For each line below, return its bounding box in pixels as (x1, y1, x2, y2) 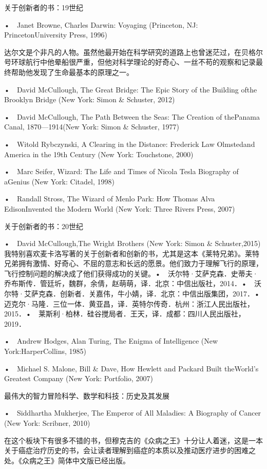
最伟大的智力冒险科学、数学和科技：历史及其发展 (4, 390, 169, 401)
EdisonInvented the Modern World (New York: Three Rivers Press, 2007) (4, 203, 235, 214)
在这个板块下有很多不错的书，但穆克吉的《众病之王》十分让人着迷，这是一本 (4, 435, 263, 445)
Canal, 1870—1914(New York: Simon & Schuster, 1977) (4, 121, 179, 132)
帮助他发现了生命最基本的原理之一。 (11, 66, 133, 77)
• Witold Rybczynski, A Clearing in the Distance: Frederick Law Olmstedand (4, 138, 255, 149)
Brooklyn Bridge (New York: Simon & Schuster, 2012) (4, 94, 175, 105)
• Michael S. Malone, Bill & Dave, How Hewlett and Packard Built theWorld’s (4, 363, 259, 373)
